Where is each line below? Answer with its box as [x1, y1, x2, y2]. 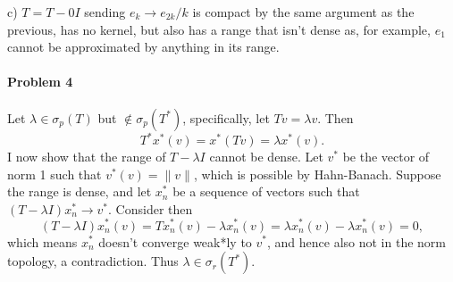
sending [84, 3, 126, 21]
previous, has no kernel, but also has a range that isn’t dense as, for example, [7, 20, 431, 38]
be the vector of [342, 147, 430, 166]
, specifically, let [182, 108, 270, 127]
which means [7, 232, 78, 251]
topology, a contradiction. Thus [7, 252, 179, 270]
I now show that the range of [7, 147, 166, 166]
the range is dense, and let [7, 182, 152, 201]
